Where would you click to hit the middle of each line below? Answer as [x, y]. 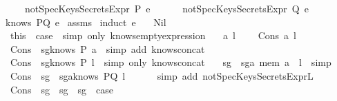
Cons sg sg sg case [61, 89]
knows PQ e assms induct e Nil [86, 22]
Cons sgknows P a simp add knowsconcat [107, 48]
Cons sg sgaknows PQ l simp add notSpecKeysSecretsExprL [162, 75]
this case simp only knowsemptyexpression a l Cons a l [153, 35]
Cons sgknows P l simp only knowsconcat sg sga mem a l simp [171, 62]
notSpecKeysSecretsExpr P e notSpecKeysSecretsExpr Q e [166, 8]
